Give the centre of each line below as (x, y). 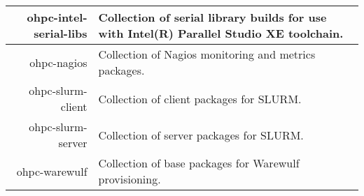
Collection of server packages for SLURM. (201, 135)
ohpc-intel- (57, 17)
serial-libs (61, 33)
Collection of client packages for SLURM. (200, 98)
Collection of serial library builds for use (212, 17)
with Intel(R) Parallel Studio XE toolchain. (221, 33)
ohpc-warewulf (52, 171)
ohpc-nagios (58, 62)
